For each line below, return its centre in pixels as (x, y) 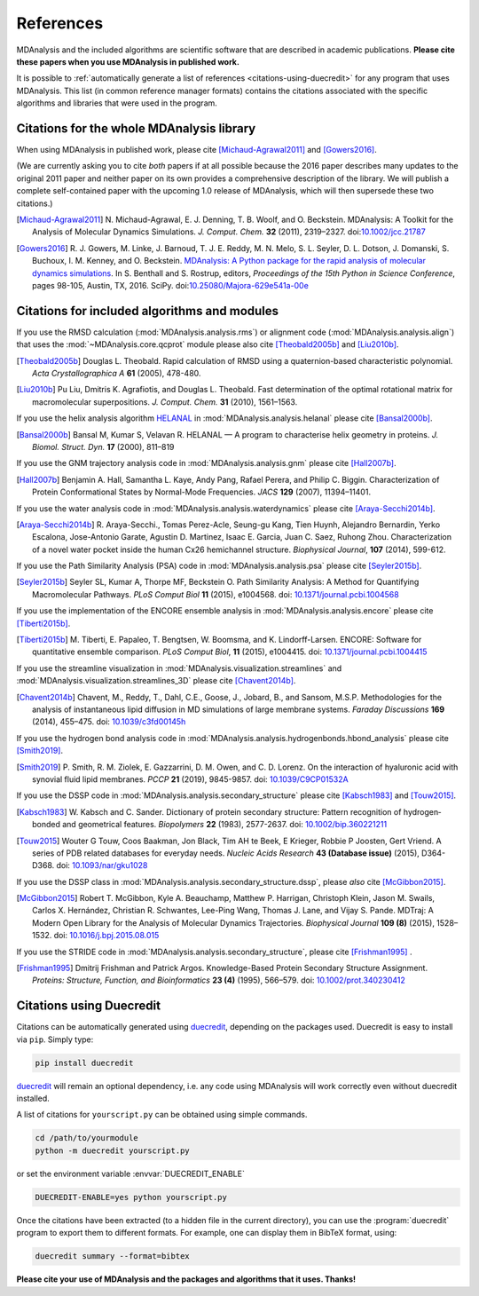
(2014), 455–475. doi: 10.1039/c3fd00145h (109, 722)
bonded (47, 825)
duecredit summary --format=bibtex (112, 1256)
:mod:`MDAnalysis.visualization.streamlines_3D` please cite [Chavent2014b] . (156, 681)
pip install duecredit (84, 1063)
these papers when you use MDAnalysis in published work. (128, 61)
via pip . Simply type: (55, 1039)
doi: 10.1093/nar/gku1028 (102, 865)
